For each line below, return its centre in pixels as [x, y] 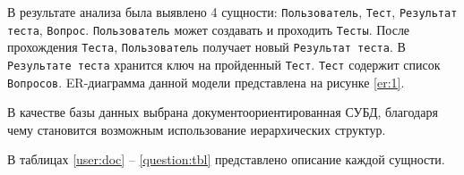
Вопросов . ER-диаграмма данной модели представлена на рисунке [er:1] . [206, 82]
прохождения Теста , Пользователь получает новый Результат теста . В [206, 47]
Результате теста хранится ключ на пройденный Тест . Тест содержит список [224, 64]
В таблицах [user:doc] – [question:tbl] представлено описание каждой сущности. [226, 159]
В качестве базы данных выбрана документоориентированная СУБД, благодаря [223, 112]
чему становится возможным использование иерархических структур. [197, 129]
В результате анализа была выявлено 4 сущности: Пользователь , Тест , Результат [232, 12]
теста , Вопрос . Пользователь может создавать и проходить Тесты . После [209, 29]
